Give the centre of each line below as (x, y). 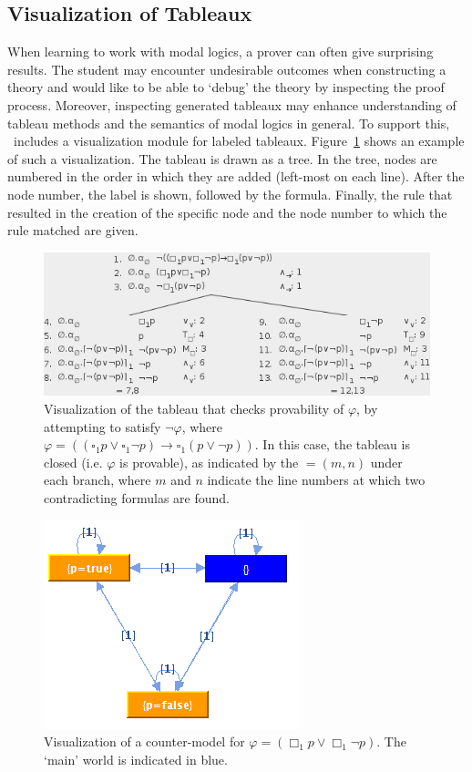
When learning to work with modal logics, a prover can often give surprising (221, 51)
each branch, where (97, 480)
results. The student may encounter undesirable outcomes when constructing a (227, 69)
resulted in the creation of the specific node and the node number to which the (227, 212)
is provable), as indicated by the (209, 462)
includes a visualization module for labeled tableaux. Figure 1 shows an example (239, 141)
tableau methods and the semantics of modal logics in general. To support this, (229, 123)
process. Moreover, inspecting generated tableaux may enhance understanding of (232, 104)
